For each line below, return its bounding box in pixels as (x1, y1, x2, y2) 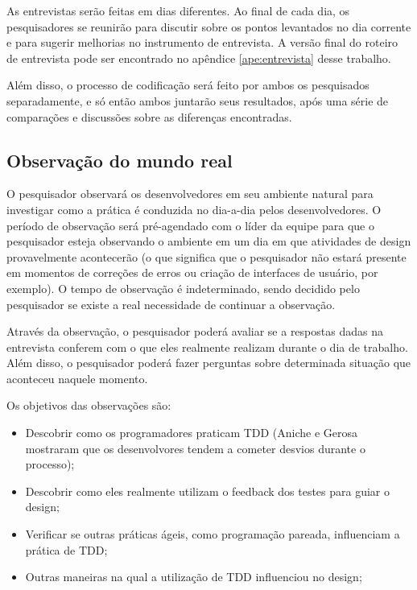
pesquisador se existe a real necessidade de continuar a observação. (6, 295, 336, 312)
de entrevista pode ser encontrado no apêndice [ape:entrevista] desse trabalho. (6, 49, 391, 66)
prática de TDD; (25, 541, 108, 558)
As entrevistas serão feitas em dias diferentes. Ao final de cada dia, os (6, 2, 350, 19)
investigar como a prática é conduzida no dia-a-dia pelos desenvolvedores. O (6, 200, 382, 217)
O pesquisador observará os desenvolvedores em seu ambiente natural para (6, 185, 374, 202)
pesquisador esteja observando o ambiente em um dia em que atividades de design (6, 233, 411, 250)
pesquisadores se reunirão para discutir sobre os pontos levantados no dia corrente (6, 18, 411, 35)
